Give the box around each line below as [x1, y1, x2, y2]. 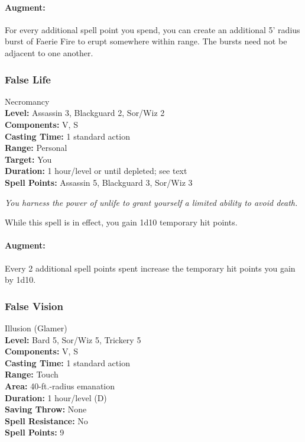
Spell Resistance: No [5, 414, 88, 427]
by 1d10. [5, 273, 36, 286]
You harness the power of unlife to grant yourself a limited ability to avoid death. [5, 196, 298, 208]
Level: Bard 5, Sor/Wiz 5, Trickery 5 [5, 333, 141, 346]
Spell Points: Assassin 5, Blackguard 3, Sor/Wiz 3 [5, 176, 193, 188]
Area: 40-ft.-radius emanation [5, 379, 115, 392]
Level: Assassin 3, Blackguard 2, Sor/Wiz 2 [5, 107, 165, 119]
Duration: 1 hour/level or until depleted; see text [5, 164, 187, 177]
